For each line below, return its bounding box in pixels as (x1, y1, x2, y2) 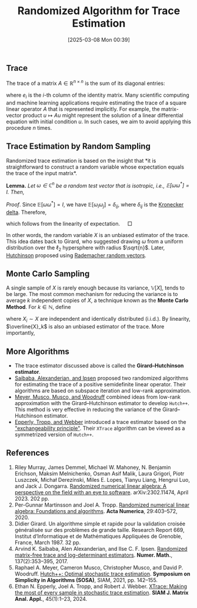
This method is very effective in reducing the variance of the (14, 406, 162, 413)
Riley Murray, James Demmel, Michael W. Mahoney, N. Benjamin (14, 464, 171, 471)
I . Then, (6, 189, 25, 196)
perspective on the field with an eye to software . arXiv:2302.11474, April (14, 488, 189, 496)
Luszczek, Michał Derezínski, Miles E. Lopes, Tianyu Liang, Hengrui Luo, (14, 476, 190, 483)
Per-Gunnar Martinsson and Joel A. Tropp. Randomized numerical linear (14, 501, 190, 508)
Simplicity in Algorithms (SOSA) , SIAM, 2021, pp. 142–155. (14, 576, 158, 583)
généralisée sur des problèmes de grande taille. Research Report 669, (14, 526, 185, 533)
